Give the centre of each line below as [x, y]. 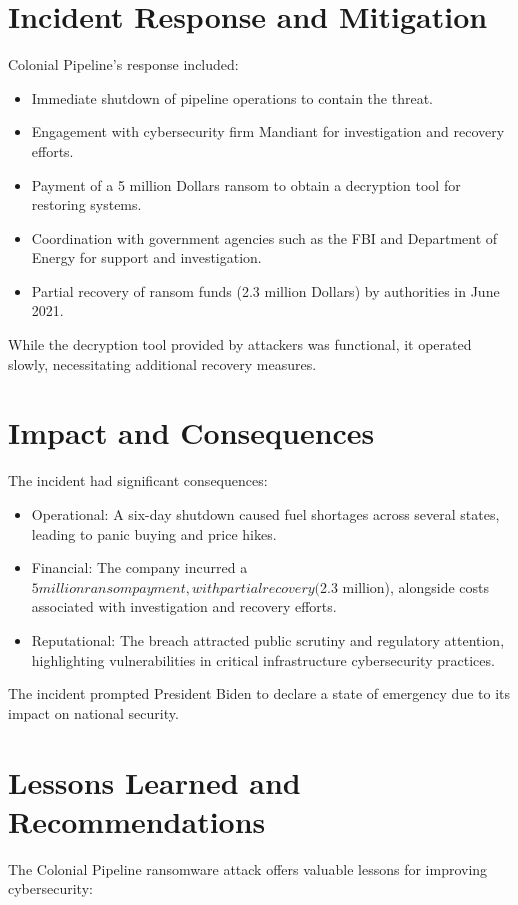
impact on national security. [93, 712]
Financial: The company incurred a [139, 567]
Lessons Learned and [154, 781]
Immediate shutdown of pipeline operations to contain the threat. [232, 97]
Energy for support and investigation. [146, 257]
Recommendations [137, 820]
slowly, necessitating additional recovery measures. [162, 363]
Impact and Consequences [191, 432]
